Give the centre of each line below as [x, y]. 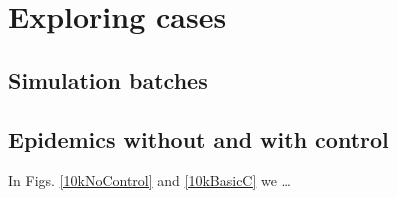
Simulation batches [108, 79]
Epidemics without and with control [198, 138]
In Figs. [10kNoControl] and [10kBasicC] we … [149, 180]
